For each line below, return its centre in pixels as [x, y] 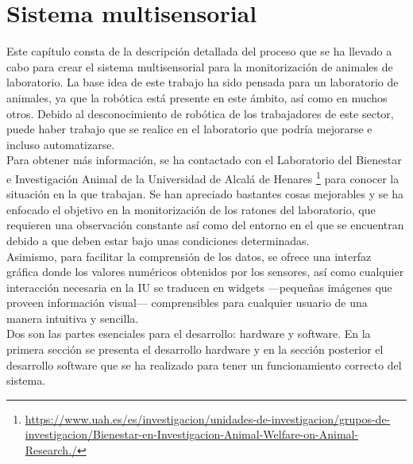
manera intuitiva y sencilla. [73, 318]
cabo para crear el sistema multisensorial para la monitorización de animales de [200, 66]
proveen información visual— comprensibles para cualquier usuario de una [187, 303]
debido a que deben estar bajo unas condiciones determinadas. [158, 240]
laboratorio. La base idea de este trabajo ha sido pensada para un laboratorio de [203, 82]
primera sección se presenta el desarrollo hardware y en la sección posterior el [195, 349]
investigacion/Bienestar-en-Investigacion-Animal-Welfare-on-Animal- [192, 434]
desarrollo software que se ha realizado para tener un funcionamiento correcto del [204, 364]
